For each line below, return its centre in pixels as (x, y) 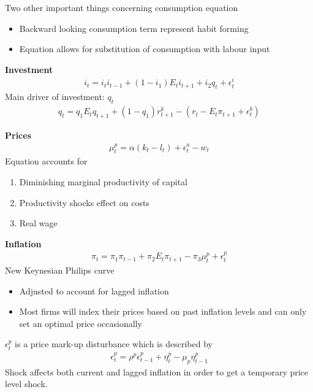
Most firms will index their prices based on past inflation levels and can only (163, 311)
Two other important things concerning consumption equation (122, 7)
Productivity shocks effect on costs (84, 202)
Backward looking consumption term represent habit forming (134, 28)
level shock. (26, 384)
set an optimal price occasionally (81, 323)
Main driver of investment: (55, 97)
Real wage (38, 223)
